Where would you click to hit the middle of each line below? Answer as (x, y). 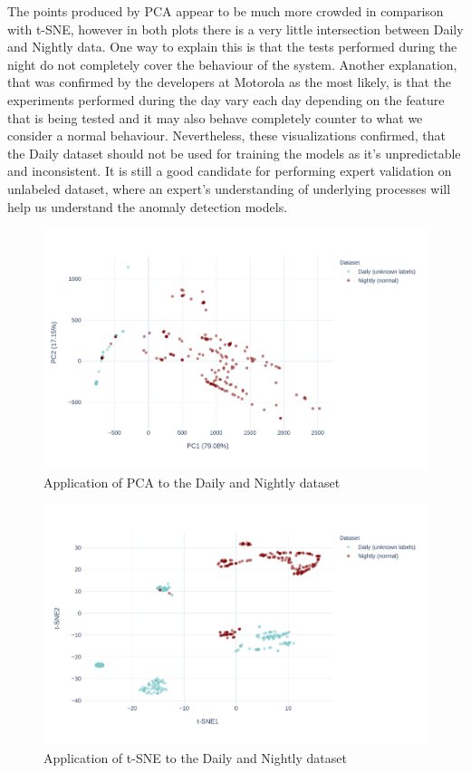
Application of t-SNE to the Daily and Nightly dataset (195, 758)
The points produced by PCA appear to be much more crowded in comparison (226, 11)
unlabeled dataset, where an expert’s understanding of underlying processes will (229, 188)
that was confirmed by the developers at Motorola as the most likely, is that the (230, 82)
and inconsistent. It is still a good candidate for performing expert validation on (230, 171)
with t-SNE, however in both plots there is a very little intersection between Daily (235, 29)
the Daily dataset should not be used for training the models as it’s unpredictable (234, 153)
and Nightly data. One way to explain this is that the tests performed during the (232, 47)
